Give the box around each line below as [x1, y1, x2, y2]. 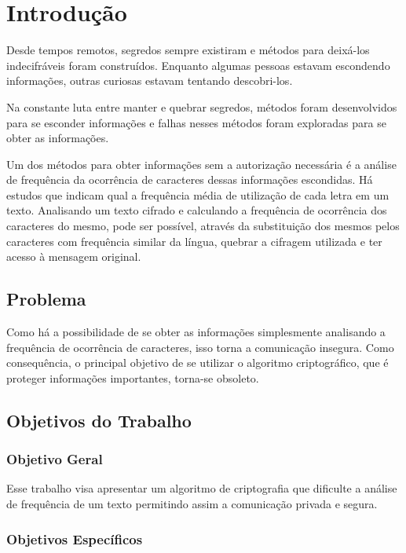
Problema [6, 287, 86, 311]
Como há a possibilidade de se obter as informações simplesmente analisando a [6, 324, 386, 340]
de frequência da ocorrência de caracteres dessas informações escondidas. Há [6, 171, 373, 188]
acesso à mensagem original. [6, 248, 141, 265]
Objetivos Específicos [6, 529, 143, 548]
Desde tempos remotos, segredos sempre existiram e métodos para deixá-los [6, 42, 370, 58]
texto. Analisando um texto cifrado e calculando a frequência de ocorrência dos [6, 202, 387, 218]
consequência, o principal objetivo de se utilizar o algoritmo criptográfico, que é [6, 354, 389, 371]
